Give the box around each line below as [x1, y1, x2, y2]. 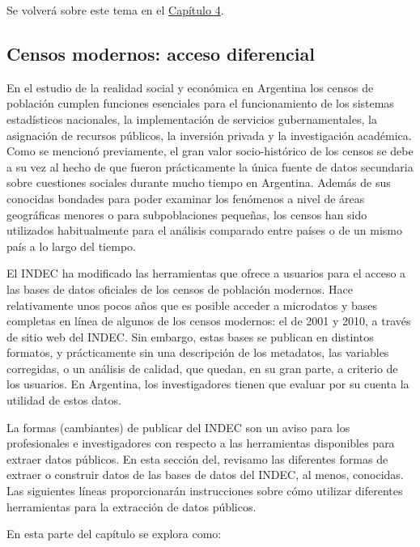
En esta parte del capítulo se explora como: [6, 525, 222, 542]
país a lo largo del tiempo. [6, 237, 136, 254]
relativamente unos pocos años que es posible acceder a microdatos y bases [6, 296, 377, 313]
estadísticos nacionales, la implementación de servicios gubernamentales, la [6, 110, 377, 127]
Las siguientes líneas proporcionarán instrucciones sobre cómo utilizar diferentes [6, 482, 403, 499]
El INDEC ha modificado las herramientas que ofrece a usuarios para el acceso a [6, 265, 406, 282]
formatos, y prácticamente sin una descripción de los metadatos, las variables [6, 344, 389, 361]
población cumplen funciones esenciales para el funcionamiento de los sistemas [6, 95, 394, 112]
